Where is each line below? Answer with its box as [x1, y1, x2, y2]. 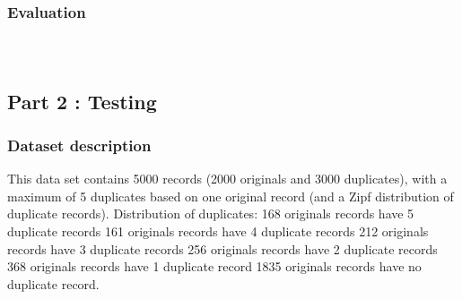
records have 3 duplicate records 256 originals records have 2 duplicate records [7, 239, 438, 258]
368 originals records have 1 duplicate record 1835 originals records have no [7, 257, 422, 276]
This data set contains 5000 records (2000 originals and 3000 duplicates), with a [7, 169, 448, 188]
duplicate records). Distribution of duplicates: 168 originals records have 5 [7, 204, 414, 223]
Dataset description [7, 133, 152, 156]
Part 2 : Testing [7, 87, 157, 115]
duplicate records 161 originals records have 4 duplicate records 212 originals [7, 222, 429, 240]
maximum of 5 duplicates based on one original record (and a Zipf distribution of [7, 186, 454, 205]
